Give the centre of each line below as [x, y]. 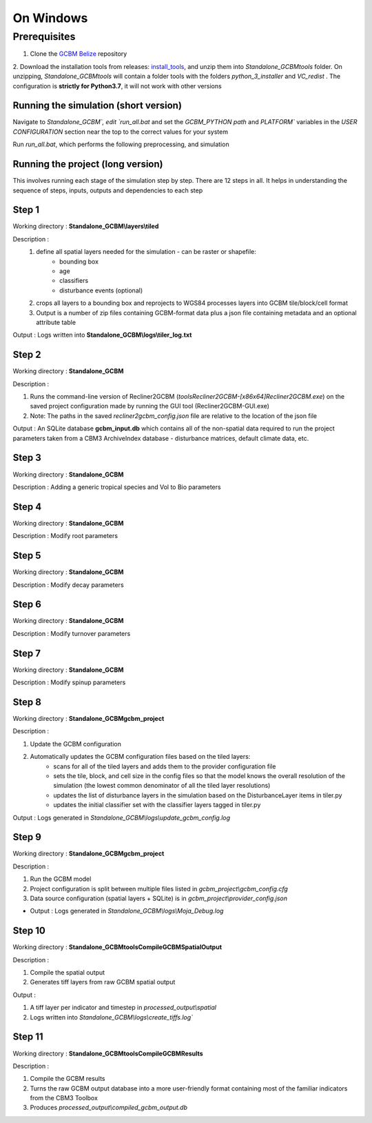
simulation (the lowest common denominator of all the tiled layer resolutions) [162, 786]
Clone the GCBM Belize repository [79, 54]
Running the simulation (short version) [97, 106]
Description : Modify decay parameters [68, 585]
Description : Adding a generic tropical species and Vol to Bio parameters [117, 487]
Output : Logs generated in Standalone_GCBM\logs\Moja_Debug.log [127, 911]
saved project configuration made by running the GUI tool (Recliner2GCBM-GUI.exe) [150, 406]
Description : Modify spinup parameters [69, 682]
